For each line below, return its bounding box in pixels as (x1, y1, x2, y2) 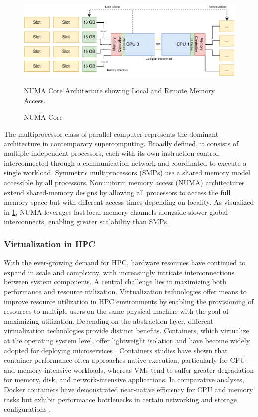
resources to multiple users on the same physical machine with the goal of (4, 306, 229, 316)
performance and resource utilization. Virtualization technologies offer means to (4, 286, 247, 297)
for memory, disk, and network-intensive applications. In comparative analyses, (4, 374, 244, 385)
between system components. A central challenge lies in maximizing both (4, 277, 227, 287)
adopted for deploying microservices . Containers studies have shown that (4, 345, 228, 355)
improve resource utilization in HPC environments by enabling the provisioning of (4, 296, 254, 306)
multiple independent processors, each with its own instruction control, (4, 148, 220, 158)
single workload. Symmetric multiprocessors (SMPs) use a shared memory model (4, 167, 250, 178)
